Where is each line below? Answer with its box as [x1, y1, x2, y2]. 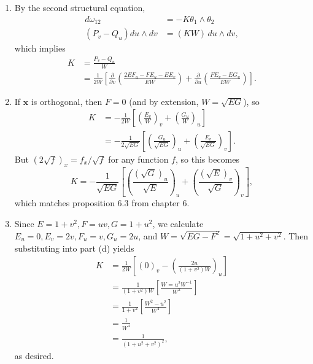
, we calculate [152, 217, 204, 230]
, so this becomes [175, 152, 240, 165]
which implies [14, 42, 66, 55]
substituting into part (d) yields [14, 241, 134, 254]
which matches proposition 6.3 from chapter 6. [14, 196, 190, 209]
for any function [108, 152, 169, 165]
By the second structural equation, [14, 1, 145, 14]
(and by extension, [129, 95, 199, 107]
